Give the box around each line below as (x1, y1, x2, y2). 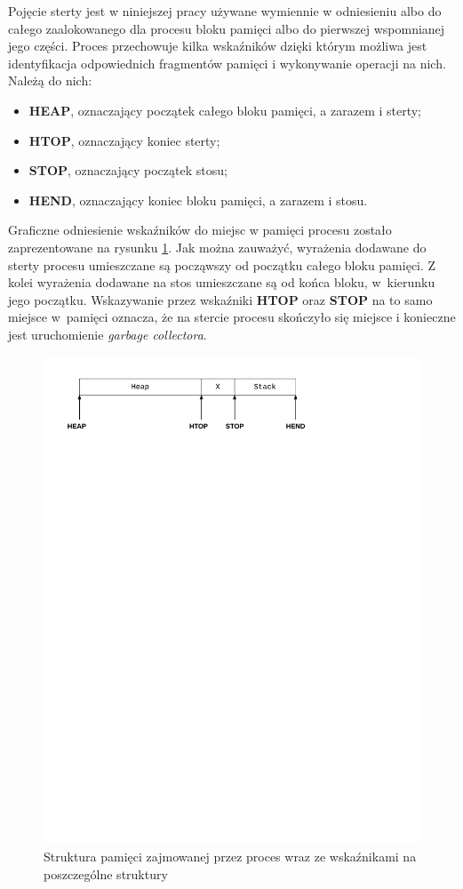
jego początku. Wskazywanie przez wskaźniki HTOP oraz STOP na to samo (8, 290, 433, 308)
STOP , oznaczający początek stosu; (28, 161, 228, 180)
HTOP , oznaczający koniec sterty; (28, 131, 220, 149)
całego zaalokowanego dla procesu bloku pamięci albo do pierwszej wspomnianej (8, 19, 445, 37)
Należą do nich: (8, 71, 92, 90)
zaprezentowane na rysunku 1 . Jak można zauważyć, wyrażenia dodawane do (8, 237, 427, 256)
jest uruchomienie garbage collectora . (8, 324, 207, 343)
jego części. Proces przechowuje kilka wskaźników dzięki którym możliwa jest (8, 36, 427, 55)
